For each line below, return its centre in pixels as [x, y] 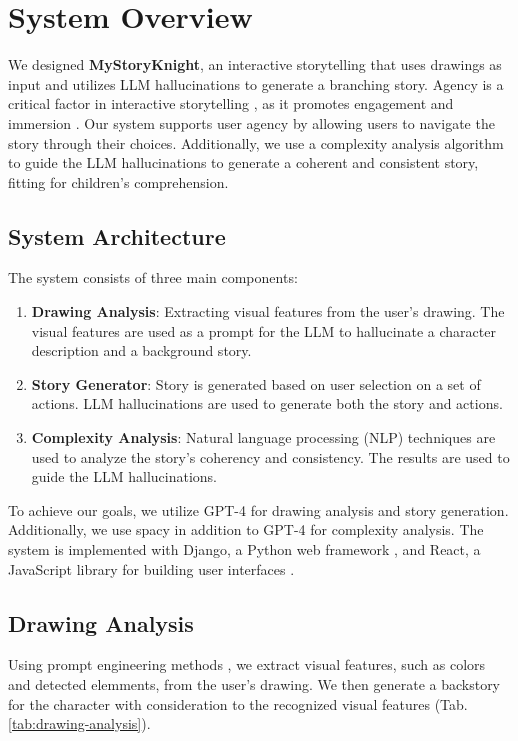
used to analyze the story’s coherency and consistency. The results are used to [270, 456]
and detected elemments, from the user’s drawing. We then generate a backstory [254, 684]
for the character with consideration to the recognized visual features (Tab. [238, 703]
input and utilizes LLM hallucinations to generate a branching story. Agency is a [256, 83]
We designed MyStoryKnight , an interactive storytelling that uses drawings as [255, 64]
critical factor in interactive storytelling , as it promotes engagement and [231, 103]
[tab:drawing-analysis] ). [79, 723]
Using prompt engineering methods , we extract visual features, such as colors [247, 664]
